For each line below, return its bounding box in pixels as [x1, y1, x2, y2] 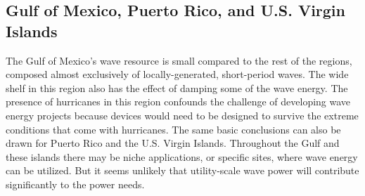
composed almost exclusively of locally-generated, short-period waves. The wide [6, 67, 349, 81]
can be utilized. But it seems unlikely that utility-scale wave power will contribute [6, 163, 359, 178]
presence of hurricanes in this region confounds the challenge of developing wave [6, 94, 351, 109]
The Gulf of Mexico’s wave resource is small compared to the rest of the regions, [6, 53, 352, 67]
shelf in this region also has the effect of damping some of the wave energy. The [6, 80, 348, 95]
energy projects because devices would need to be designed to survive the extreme [6, 107, 359, 122]
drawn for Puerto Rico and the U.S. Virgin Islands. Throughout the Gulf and [6, 136, 340, 150]
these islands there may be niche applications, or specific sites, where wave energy [6, 149, 358, 164]
